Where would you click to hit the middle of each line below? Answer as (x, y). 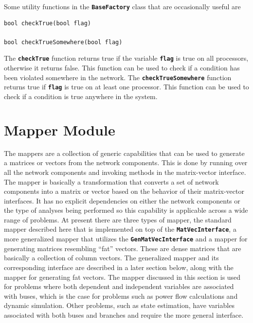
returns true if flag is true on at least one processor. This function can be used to (126, 87)
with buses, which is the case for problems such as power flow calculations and (121, 296)
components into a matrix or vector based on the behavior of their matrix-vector (124, 191)
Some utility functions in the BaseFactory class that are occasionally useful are (122, 6)
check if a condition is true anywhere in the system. (81, 96)
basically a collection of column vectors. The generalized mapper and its (111, 258)
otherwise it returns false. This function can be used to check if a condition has (122, 68)
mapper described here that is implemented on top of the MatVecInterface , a (120, 229)
